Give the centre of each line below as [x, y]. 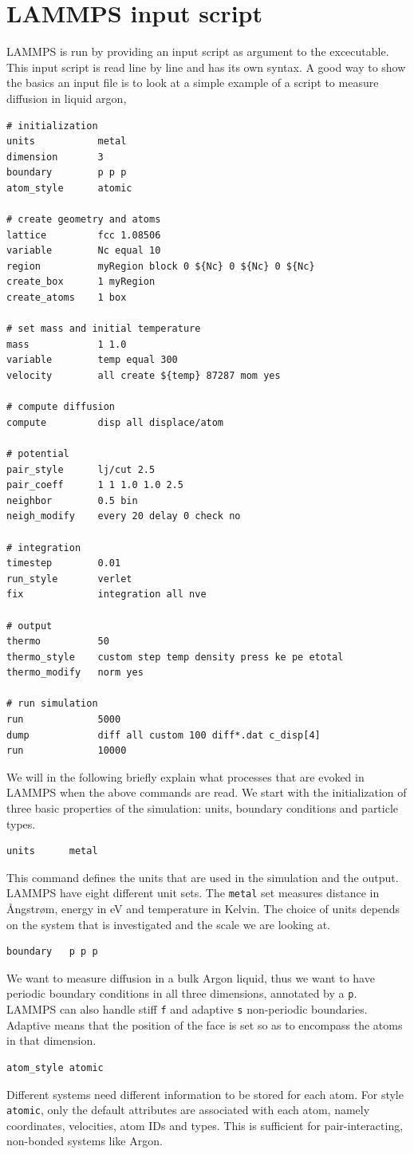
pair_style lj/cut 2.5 [81, 469]
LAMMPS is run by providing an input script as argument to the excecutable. [198, 51]
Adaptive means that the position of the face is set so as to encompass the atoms [205, 1024]
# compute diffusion [61, 407]
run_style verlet [69, 579]
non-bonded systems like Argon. [85, 1141]
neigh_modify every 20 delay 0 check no [124, 516]
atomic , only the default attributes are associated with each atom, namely [188, 1110]
